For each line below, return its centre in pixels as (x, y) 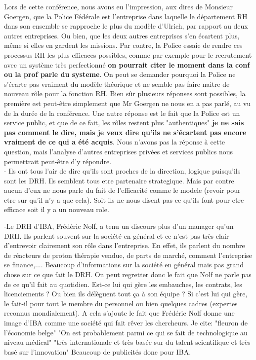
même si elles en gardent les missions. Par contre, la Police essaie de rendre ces (123, 45)
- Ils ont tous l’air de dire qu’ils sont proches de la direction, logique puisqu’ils (122, 171)
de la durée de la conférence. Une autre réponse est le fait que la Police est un (122, 113)
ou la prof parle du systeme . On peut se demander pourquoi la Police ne (120, 74)
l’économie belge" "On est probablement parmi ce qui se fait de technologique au (126, 332)
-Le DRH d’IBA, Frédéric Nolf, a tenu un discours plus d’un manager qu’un (119, 226)
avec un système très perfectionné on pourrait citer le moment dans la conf (127, 64)
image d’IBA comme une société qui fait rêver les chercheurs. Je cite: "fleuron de (126, 323)
